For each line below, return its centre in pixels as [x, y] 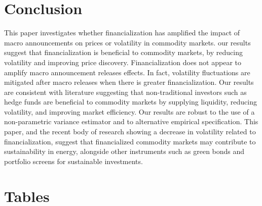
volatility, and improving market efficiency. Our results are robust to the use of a [129, 111]
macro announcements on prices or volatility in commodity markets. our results [127, 42]
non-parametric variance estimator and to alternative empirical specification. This [131, 121]
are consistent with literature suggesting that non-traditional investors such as [125, 92]
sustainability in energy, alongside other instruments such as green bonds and [124, 151]
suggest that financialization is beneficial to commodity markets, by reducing [123, 52]
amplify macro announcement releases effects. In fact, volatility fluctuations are [127, 72]
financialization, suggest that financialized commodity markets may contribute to [130, 141]
